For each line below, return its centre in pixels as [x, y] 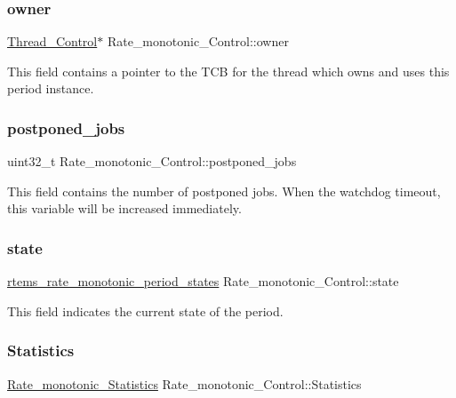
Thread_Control [52, 41]
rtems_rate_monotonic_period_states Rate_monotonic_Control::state [203, 281]
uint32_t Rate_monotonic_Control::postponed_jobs [152, 161]
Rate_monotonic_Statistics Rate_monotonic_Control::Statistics [184, 383]
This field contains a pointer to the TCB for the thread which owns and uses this [228, 71]
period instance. [51, 88]
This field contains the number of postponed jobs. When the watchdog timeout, [224, 191]
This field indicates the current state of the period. [145, 310]
